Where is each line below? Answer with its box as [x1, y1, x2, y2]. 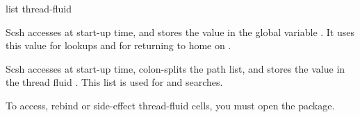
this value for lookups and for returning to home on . [6, 38, 231, 53]
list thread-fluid [6, 1, 72, 15]
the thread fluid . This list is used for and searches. [6, 75, 223, 89]
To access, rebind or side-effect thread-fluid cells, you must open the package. [6, 98, 335, 112]
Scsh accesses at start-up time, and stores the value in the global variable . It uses [6, 24, 355, 39]
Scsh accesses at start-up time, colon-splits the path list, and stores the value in [6, 61, 345, 75]
